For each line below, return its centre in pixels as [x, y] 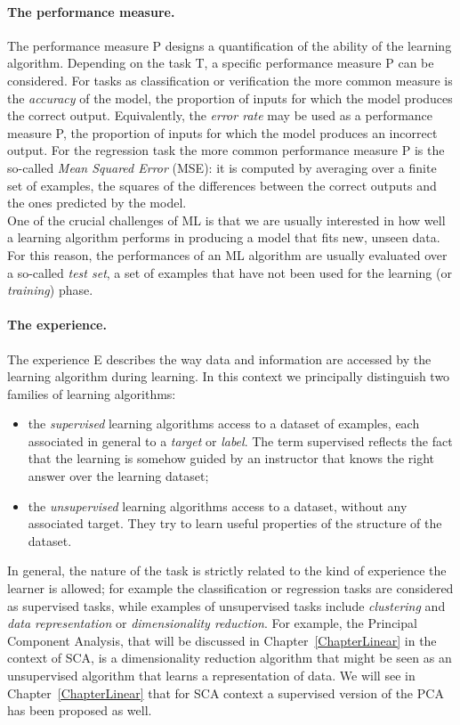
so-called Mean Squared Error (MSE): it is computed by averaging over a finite [222, 167]
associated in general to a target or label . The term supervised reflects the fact [240, 440]
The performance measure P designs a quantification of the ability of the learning [230, 45]
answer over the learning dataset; [118, 476]
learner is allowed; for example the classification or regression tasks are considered [230, 588]
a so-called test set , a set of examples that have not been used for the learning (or [230, 272]
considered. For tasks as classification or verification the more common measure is [230, 80]
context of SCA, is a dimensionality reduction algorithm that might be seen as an [230, 658]
